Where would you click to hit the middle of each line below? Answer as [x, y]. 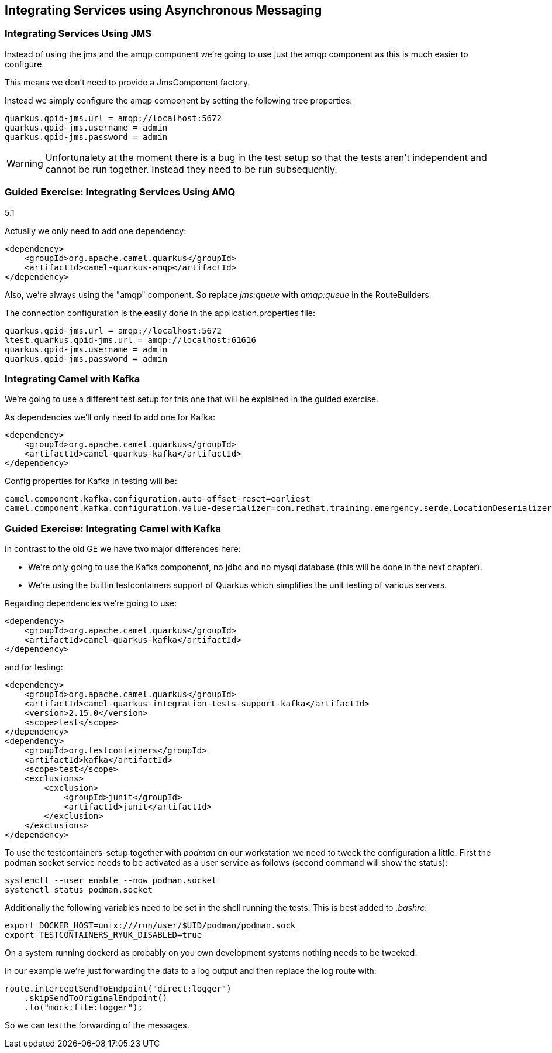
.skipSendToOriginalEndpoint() [96, 998]
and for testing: [34, 667]
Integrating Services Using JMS [78, 34]
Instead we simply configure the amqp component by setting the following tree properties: [179, 100]
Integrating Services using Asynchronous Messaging [163, 10]
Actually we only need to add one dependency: [96, 231]
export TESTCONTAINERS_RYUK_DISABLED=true [103, 935]
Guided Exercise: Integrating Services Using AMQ [120, 192]
